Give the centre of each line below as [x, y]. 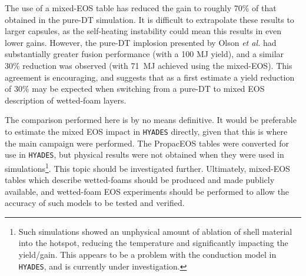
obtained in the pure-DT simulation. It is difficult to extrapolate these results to [149, 19]
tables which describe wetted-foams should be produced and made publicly [140, 180]
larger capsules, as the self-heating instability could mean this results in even [143, 31]
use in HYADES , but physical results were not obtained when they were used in [144, 154]
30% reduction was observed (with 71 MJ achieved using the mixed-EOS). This [149, 65]
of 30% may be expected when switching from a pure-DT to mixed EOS [135, 89]
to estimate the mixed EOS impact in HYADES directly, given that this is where [146, 131]
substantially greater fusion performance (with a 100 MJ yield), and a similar [144, 54]
